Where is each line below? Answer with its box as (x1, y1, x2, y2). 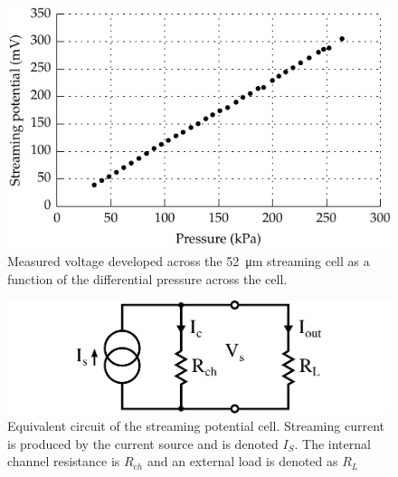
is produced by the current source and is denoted (7, 434, 279, 453)
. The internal (294, 434, 371, 453)
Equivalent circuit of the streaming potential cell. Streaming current (7, 416, 384, 435)
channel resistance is (7, 452, 120, 471)
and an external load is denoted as (147, 452, 338, 471)
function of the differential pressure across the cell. (7, 269, 288, 288)
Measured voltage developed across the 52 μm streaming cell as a (7, 251, 370, 270)
